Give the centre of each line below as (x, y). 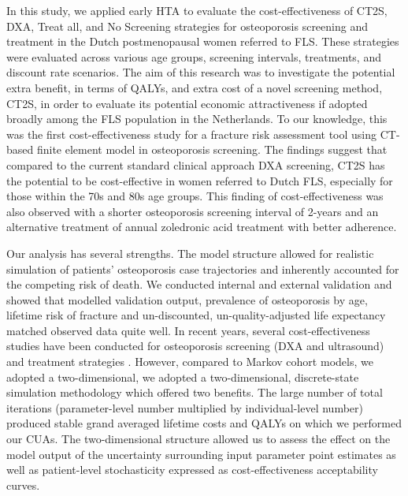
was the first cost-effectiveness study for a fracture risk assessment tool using (192, 134)
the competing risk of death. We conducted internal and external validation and (199, 284)
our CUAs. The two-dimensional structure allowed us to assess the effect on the (198, 439)
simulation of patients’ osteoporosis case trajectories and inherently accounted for (203, 269)
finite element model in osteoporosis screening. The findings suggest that (212, 149)
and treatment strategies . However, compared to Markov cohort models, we (190, 362)
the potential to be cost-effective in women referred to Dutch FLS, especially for (200, 180)
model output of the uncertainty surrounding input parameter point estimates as (201, 454)
